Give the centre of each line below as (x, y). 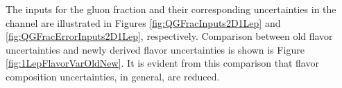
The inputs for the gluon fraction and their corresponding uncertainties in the (171, 9)
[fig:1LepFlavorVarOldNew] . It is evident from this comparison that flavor (162, 63)
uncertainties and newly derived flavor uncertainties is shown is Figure (155, 49)
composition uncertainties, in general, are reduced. (113, 76)
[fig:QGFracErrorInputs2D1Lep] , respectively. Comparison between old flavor (169, 36)
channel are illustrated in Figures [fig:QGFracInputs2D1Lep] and (143, 22)
